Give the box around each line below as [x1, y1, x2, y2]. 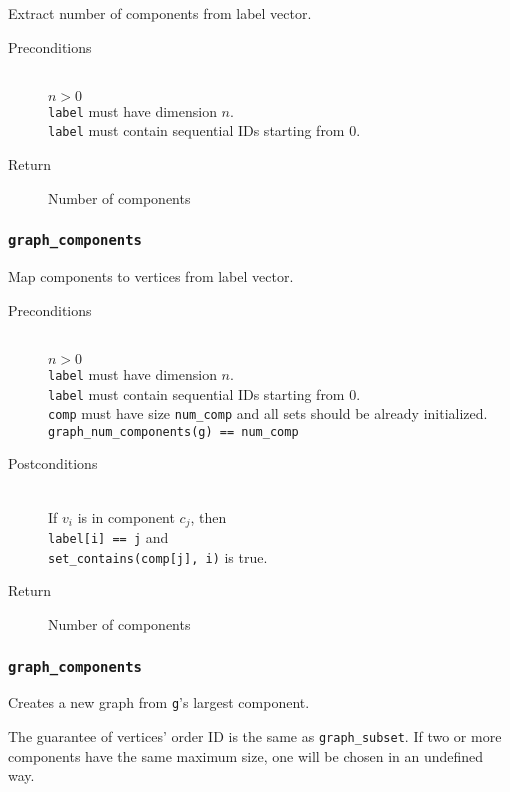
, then [190, 506, 227, 527]
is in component [77, 506, 175, 527]
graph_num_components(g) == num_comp [48, 424, 299, 439]
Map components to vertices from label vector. [8, 266, 294, 287]
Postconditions [8, 453, 98, 474]
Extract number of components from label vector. [8, 3, 312, 23]
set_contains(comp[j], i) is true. [48, 546, 268, 567]
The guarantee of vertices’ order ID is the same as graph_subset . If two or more [8, 726, 502, 747]
